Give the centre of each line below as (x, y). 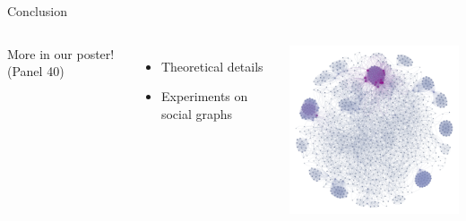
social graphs (197, 113)
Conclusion (37, 11)
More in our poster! (61, 53)
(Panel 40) (36, 71)
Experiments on (204, 96)
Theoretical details (212, 66)
